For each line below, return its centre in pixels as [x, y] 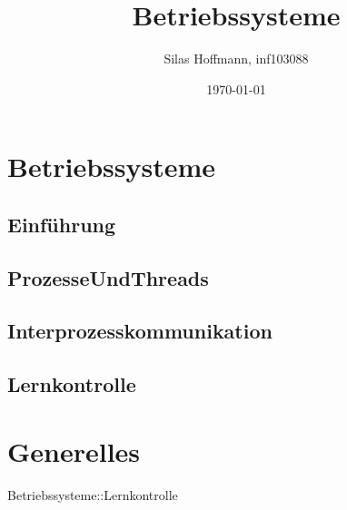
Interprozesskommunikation [140, 331]
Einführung [62, 224]
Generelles [74, 451]
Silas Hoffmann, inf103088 [236, 59]
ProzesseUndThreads [108, 277]
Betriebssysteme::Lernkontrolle [93, 494]
